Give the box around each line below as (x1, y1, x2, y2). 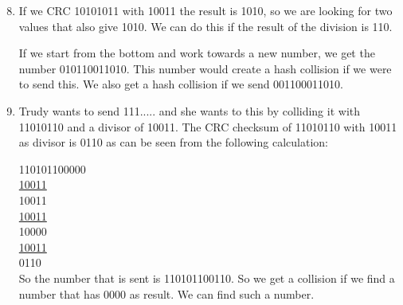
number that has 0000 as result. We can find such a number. (18, 285, 315, 302)
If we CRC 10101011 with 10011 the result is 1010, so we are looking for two (18, 2, 393, 18)
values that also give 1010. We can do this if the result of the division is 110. (18, 18, 393, 34)
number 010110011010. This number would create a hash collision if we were (18, 60, 392, 76)
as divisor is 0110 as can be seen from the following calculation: (18, 134, 328, 151)
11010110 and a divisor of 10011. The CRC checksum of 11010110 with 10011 (18, 118, 397, 135)
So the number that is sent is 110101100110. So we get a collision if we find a (18, 269, 395, 286)
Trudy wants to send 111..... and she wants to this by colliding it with (18, 102, 361, 119)
